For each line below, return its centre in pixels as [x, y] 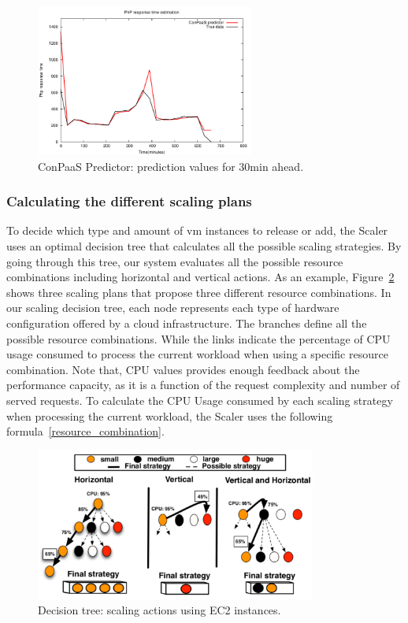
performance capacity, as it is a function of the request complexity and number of [203, 385]
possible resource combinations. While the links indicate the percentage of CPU [198, 338]
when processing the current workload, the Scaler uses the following [170, 415]
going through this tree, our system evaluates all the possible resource [175, 261]
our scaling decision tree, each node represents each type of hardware [173, 308]
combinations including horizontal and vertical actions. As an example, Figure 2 [200, 277]
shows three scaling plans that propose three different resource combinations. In [199, 292]
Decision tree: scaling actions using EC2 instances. [159, 610]
